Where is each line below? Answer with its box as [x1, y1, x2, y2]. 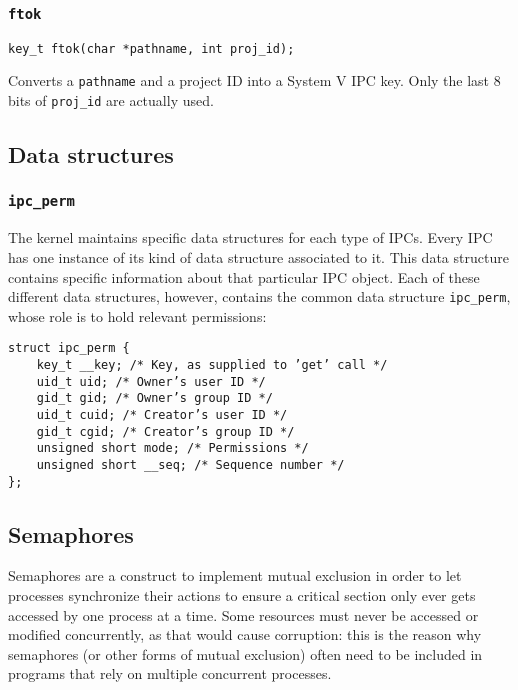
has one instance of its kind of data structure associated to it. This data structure [8, 246, 509, 267]
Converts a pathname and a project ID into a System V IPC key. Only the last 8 [8, 70, 501, 91]
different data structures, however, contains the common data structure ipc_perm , [8, 286, 511, 307]
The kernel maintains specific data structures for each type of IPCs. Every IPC [8, 227, 493, 248]
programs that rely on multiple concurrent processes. [8, 663, 332, 684]
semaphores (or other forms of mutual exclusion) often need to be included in [8, 643, 483, 664]
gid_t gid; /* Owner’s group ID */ [36, 391, 273, 406]
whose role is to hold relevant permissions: [8, 305, 267, 326]
